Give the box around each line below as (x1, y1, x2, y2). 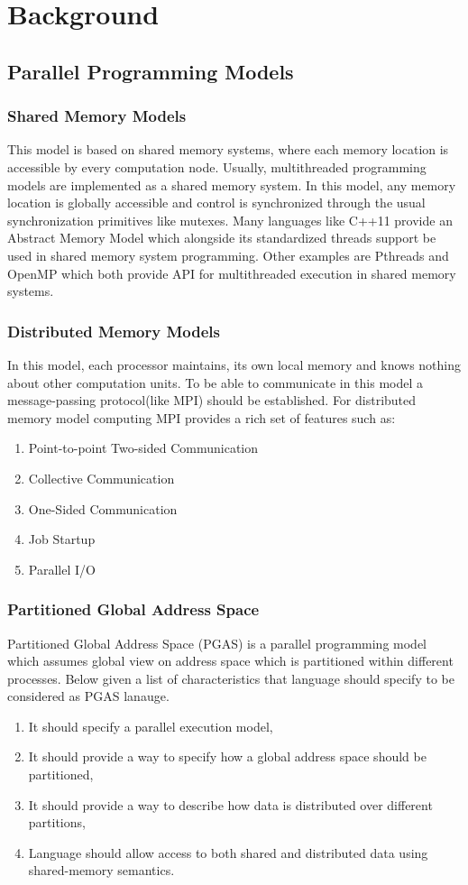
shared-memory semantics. (28, 861, 175, 880)
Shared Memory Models (7, 105, 187, 127)
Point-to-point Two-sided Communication (28, 438, 259, 457)
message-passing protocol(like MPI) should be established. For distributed (7, 391, 417, 410)
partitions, (28, 813, 86, 832)
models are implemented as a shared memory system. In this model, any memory (7, 175, 456, 194)
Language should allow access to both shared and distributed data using (28, 843, 428, 862)
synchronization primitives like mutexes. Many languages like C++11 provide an (7, 210, 453, 229)
